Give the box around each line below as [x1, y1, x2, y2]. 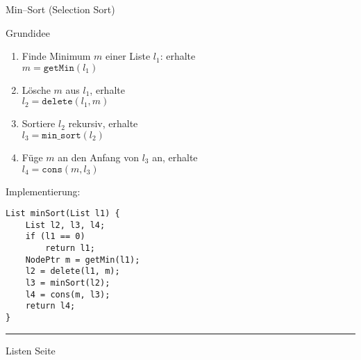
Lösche [22, 82, 51, 97]
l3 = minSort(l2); [25, 278, 110, 288]
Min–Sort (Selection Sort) [6, 2, 115, 16]
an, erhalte [152, 149, 198, 164]
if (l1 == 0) [25, 231, 85, 242]
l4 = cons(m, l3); [25, 289, 110, 300]
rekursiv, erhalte [68, 116, 138, 131]
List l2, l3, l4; [25, 220, 106, 230]
